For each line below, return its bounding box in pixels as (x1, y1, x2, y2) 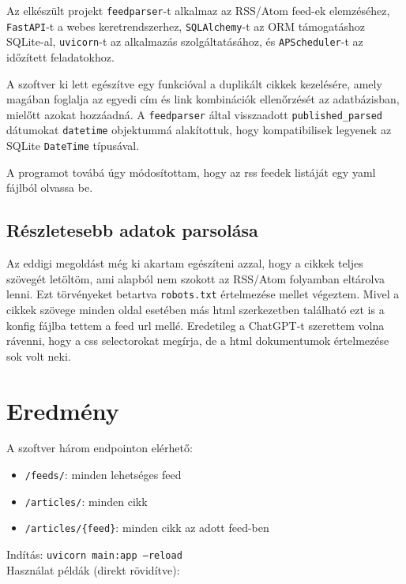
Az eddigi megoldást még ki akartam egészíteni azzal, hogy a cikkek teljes (6, 255, 363, 271)
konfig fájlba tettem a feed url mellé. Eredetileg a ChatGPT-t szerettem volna (6, 316, 385, 333)
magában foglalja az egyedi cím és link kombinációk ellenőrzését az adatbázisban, (6, 91, 400, 107)
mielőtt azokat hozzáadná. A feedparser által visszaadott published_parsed (6, 106, 383, 122)
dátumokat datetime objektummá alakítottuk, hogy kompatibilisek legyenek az (6, 122, 392, 138)
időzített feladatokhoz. (6, 48, 115, 65)
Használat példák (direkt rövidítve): (6, 561, 180, 578)
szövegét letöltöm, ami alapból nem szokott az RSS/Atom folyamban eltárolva (6, 270, 385, 286)
